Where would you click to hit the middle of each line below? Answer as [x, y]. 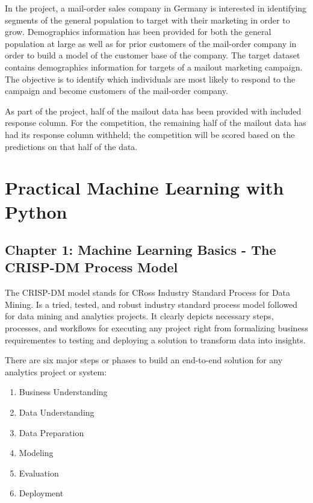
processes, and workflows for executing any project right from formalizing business [156, 328]
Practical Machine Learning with [144, 188]
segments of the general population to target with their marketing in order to [147, 20]
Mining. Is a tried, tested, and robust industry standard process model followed [151, 304]
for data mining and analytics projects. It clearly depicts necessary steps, [139, 316]
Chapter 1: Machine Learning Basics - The [141, 250]
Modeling [36, 453]
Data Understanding [57, 412]
